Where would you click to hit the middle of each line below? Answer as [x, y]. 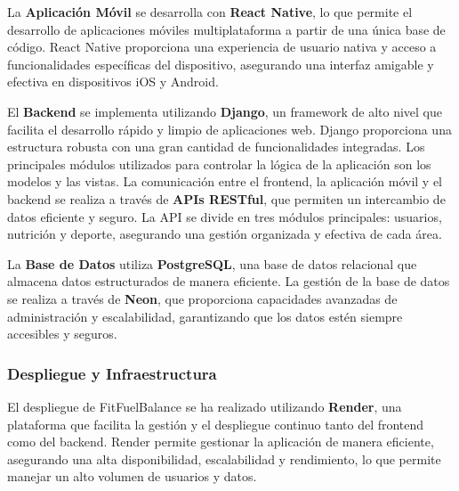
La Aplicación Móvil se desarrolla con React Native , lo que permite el [210, 12]
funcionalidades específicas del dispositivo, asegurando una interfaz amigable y [221, 64]
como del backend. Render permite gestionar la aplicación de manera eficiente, [221, 442]
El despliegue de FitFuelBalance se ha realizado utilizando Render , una [205, 406]
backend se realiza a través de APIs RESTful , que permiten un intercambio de [226, 198]
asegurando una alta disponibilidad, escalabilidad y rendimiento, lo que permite [224, 458]
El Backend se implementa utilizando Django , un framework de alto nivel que [225, 111]
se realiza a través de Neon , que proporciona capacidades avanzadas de [202, 298]
